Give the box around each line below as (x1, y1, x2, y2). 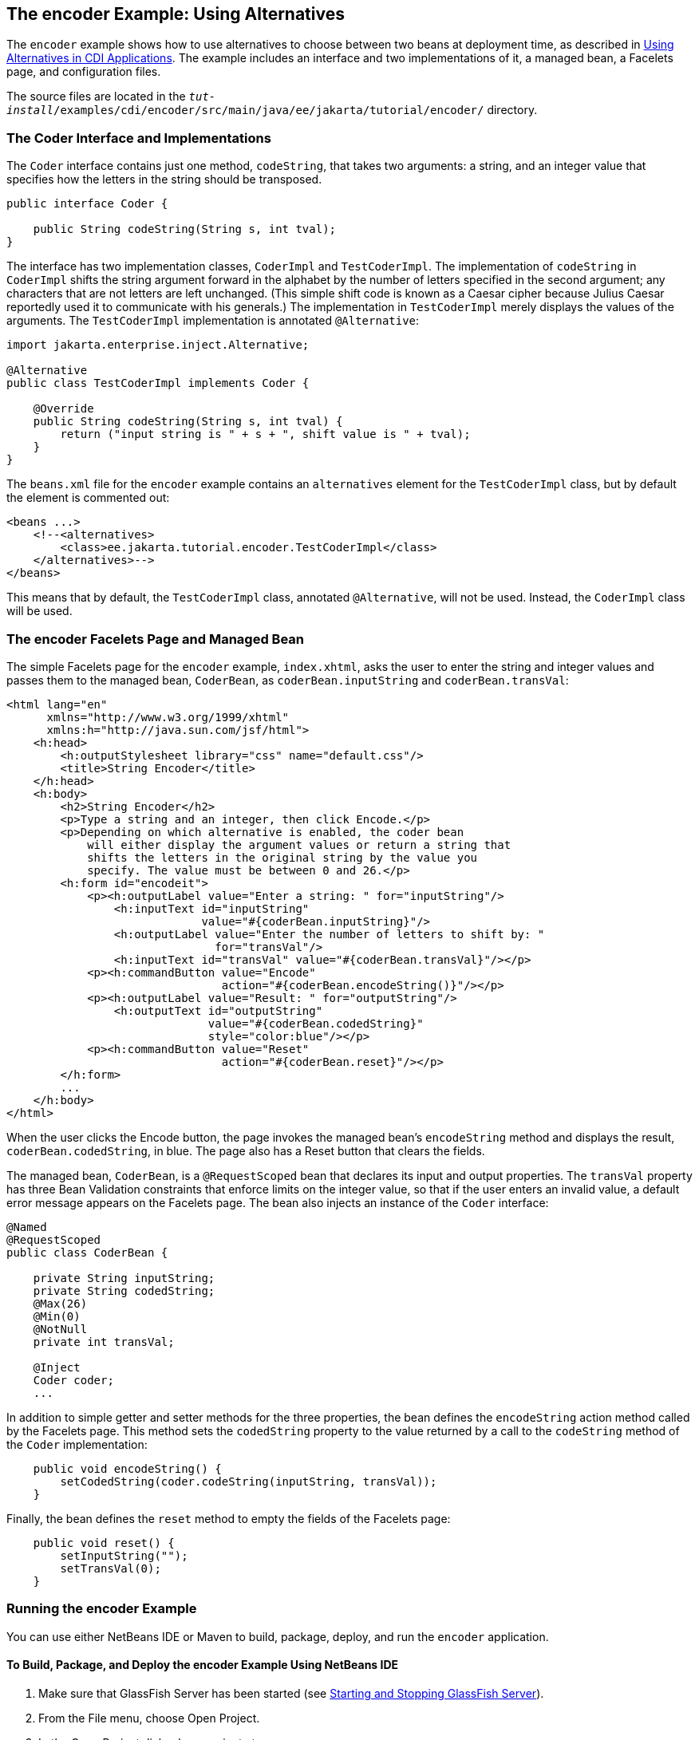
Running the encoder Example (6, 1600, 197, 1617)
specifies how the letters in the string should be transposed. (6, 172, 322, 187)
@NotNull (33, 1322, 88, 1336)
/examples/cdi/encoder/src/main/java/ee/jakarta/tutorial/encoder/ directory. (53, 103, 538, 117)
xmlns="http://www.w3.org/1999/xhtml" (46, 710, 290, 724)
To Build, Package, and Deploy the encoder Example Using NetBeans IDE (6, 1658, 399, 1672)
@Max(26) (33, 1296, 88, 1310)
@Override (33, 402, 94, 416)
